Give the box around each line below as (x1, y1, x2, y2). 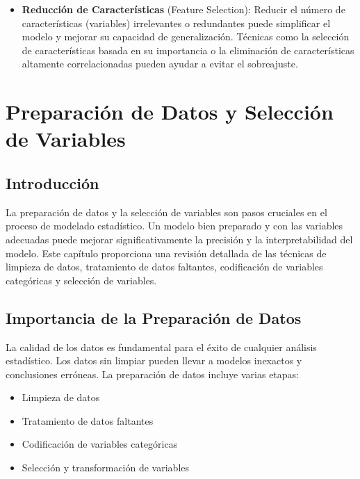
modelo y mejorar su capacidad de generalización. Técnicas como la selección (22, 29, 350, 44)
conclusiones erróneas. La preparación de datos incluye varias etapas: (6, 366, 300, 381)
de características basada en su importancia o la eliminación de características (22, 42, 354, 57)
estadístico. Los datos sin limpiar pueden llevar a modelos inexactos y (6, 353, 302, 368)
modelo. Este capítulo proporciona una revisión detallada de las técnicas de (6, 245, 327, 260)
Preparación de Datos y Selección (6, 97, 334, 126)
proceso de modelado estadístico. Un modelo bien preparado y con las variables (6, 218, 343, 233)
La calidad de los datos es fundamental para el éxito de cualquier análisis (6, 339, 317, 354)
